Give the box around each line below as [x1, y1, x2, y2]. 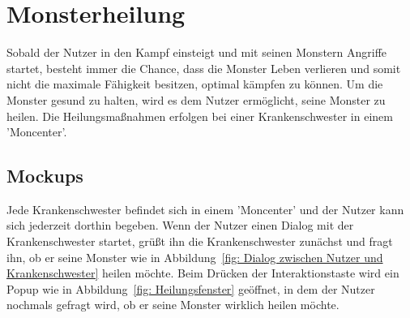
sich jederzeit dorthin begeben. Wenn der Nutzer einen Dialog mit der [6, 217, 354, 234]
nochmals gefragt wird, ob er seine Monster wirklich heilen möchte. [6, 296, 340, 313]
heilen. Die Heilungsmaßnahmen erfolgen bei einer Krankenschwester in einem [6, 107, 393, 124]
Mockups [6, 163, 83, 188]
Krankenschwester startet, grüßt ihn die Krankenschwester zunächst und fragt [6, 233, 393, 250]
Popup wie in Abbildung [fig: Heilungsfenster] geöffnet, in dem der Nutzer [6, 280, 375, 297]
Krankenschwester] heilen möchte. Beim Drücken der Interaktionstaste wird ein [6, 264, 399, 281]
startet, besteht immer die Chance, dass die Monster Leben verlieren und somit [6, 59, 401, 76]
